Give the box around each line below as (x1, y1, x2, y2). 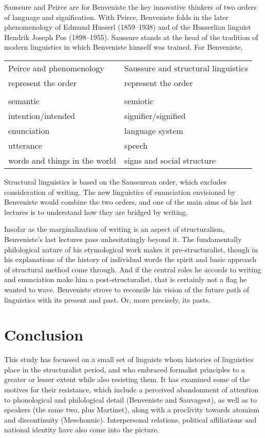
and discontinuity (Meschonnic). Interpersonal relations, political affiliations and (4, 414, 257, 425)
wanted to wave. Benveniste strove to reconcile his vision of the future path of (4, 284, 249, 294)
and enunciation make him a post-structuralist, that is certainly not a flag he (4, 274, 247, 285)
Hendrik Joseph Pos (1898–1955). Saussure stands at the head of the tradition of (4, 31, 258, 42)
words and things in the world (8, 154, 117, 166)
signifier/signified (124, 109, 186, 122)
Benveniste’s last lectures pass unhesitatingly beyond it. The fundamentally (4, 233, 242, 244)
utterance (8, 139, 42, 151)
